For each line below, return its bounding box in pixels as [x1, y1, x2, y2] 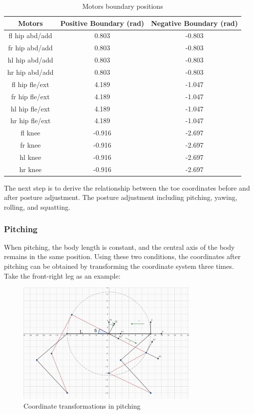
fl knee [21, 128, 41, 138]
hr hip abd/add [7, 66, 54, 77]
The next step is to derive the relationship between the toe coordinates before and [4, 182, 250, 193]
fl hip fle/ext [11, 79, 49, 89]
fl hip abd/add [8, 30, 52, 41]
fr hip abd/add [8, 43, 53, 53]
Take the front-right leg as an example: [4, 270, 121, 281]
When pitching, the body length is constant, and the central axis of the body [4, 241, 235, 252]
